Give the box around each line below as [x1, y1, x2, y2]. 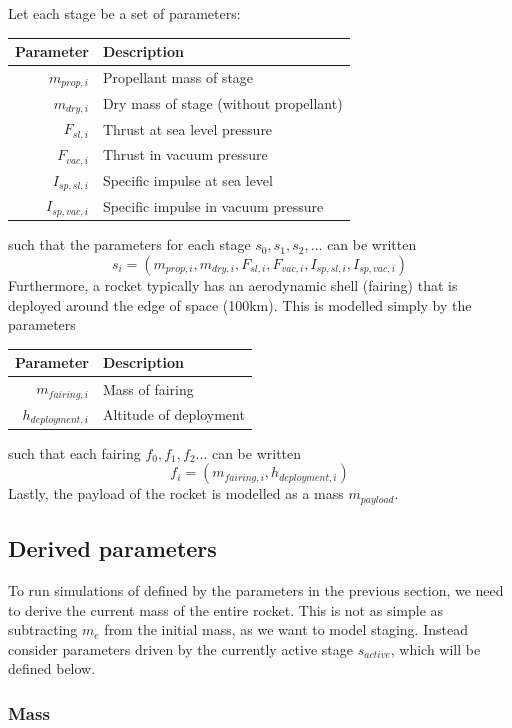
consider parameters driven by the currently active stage [8, 638, 354, 659]
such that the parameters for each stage [8, 234, 251, 255]
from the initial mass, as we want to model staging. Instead [104, 619, 468, 640]
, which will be [390, 638, 481, 659]
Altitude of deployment [102, 404, 245, 425]
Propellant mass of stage [102, 67, 254, 88]
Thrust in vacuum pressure [102, 144, 268, 165]
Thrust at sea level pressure [102, 118, 273, 139]
